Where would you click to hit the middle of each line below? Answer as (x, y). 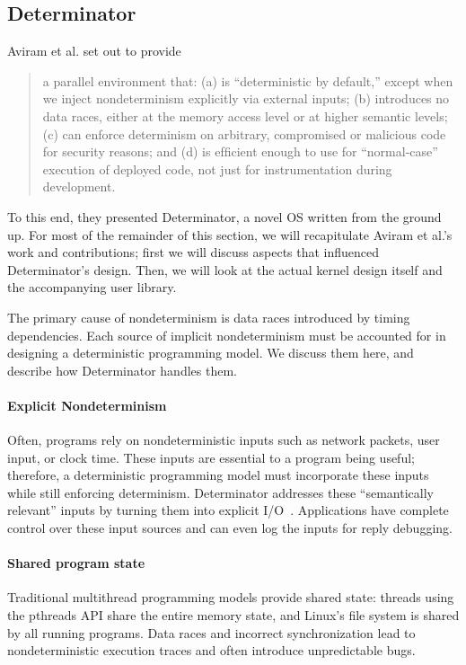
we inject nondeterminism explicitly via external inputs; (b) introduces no (246, 98)
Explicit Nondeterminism (87, 405)
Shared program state (76, 563)
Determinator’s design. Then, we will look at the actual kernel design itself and (225, 269)
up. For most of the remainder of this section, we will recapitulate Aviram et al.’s (230, 234)
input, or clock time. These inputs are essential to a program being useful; (211, 457)
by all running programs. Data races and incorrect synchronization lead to (211, 632)
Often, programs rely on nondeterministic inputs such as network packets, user (224, 440)
